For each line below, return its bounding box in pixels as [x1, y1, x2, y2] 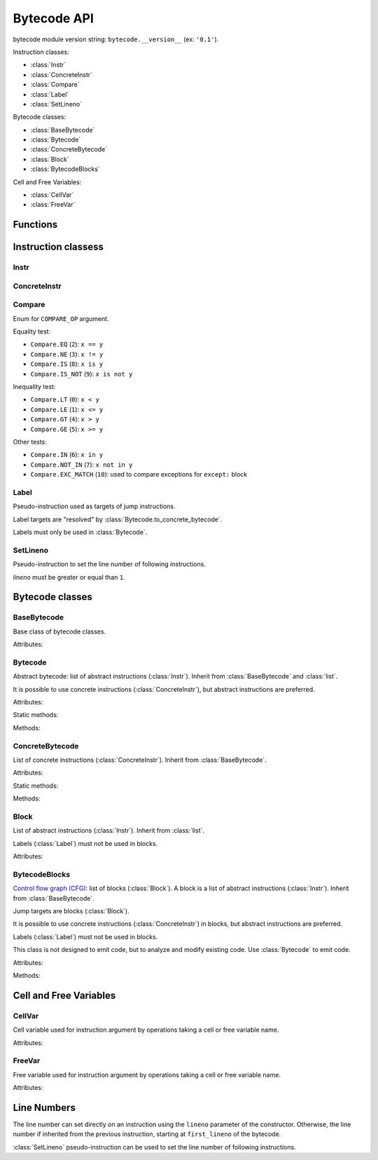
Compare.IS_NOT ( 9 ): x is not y [30, 369, 133, 378]
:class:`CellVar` [30, 191, 74, 199]
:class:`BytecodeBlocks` [30, 165, 101, 173]
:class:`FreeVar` [30, 200, 76, 209]
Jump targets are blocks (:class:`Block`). [13, 907, 129, 915]
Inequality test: [13, 383, 56, 391]
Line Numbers [13, 1101, 76, 1114]
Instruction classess [13, 241, 104, 253]
